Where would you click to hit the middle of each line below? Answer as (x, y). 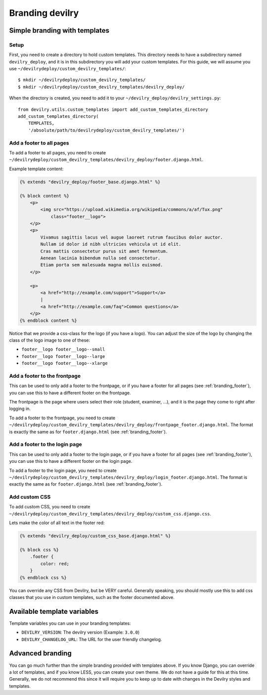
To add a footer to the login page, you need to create (63, 470)
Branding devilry (44, 13)
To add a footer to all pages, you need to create (58, 152)
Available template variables (54, 611)
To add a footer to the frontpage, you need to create (62, 418)
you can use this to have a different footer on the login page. (71, 461)
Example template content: (36, 169)
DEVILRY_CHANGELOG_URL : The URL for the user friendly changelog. (92, 639)
